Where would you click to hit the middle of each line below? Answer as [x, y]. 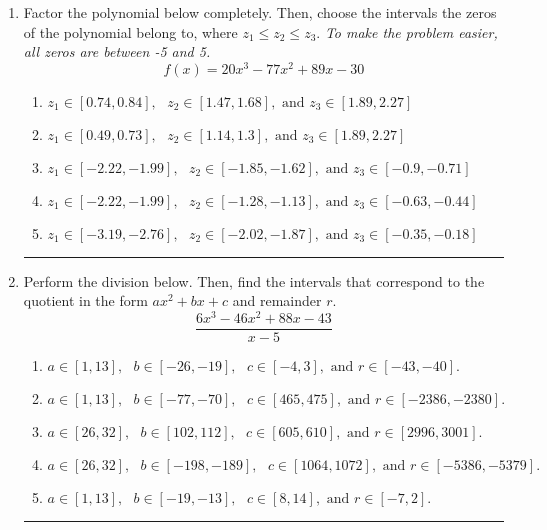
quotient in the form [85, 300]
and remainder [277, 300]
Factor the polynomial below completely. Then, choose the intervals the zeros [260, 12]
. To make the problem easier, [407, 31]
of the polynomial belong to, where [130, 31]
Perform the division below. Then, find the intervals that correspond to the [254, 280]
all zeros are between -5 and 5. [117, 51]
